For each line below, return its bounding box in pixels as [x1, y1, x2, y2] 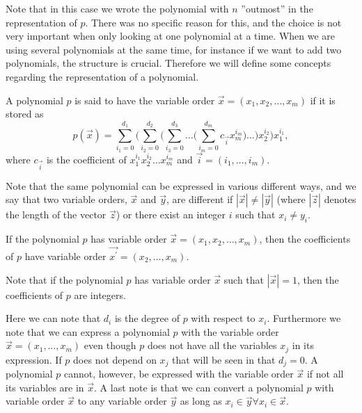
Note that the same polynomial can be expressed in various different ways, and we [6, 178, 356, 193]
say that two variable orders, [6, 192, 127, 206]
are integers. [74, 287, 126, 302]
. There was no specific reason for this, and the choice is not [85, 15, 342, 29]
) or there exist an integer [116, 207, 226, 222]
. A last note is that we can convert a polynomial [94, 380, 304, 394]
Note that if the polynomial [6, 272, 123, 286]
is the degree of [114, 311, 180, 325]
